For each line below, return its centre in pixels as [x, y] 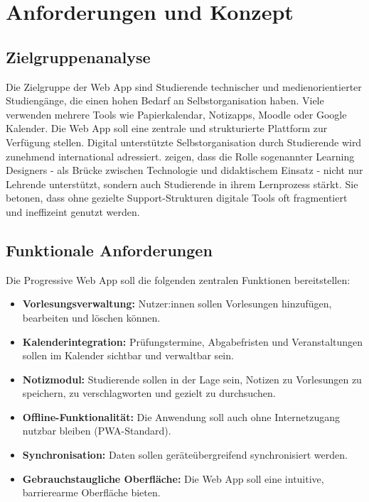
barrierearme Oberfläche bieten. [91, 492]
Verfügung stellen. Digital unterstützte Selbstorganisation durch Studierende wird [184, 142]
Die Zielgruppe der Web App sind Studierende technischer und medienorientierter [184, 86]
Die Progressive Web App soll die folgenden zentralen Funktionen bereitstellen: [178, 279]
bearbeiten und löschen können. [91, 317]
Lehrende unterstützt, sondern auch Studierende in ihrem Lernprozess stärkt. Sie [182, 184]
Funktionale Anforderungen [109, 250]
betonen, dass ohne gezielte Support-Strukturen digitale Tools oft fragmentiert [177, 198]
